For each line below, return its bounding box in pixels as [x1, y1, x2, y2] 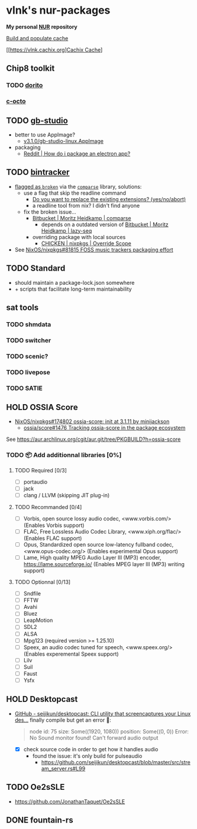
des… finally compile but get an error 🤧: [14, 716, 111, 723]
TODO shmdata [6, 320, 51, 328]
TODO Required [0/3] [14, 466, 67, 474]
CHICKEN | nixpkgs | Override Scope [41, 240, 131, 247]
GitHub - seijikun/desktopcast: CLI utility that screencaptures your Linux [14, 710, 191, 717]
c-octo [6, 97, 26, 106]
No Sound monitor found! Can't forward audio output [29, 734, 159, 741]
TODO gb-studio [6, 115, 68, 125]
